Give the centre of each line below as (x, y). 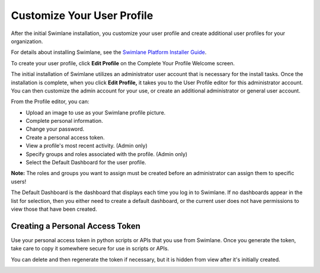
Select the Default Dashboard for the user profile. (86, 163)
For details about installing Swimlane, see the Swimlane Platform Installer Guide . (109, 52)
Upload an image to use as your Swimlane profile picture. (96, 112)
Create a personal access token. (65, 137)
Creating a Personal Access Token (76, 226)
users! (19, 182)
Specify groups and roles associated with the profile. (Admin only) (107, 154)
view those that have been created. (54, 209)
